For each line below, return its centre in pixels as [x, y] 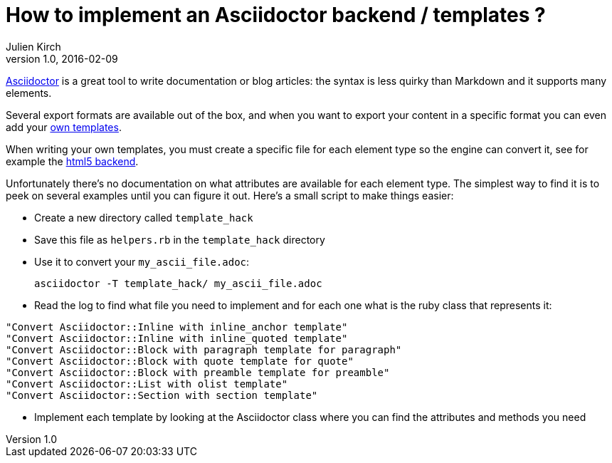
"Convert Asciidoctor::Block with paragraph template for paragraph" [204, 349]
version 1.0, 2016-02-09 [62, 58]
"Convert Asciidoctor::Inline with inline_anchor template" [177, 327]
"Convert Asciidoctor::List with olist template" [147, 384]
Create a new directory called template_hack [144, 217]
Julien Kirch [33, 46]
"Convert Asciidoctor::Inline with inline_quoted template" [177, 338]
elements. [29, 93]
